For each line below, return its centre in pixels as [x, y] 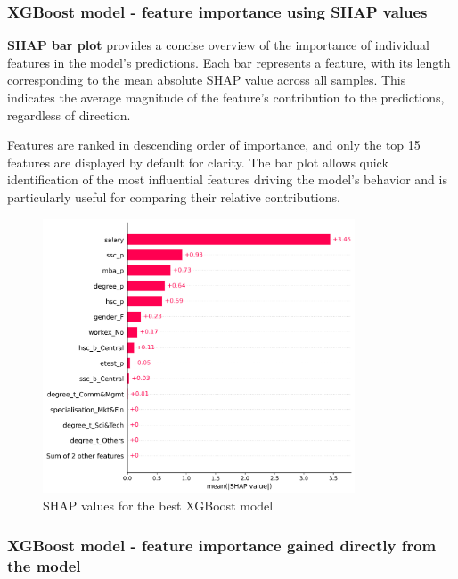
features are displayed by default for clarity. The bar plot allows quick [198, 162]
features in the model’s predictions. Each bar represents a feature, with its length [229, 62]
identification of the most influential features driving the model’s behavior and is [227, 179]
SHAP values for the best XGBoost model [158, 506]
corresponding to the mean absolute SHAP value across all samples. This [207, 80]
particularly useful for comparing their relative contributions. [174, 196]
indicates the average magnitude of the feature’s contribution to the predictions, [226, 97]
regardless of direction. [69, 114]
